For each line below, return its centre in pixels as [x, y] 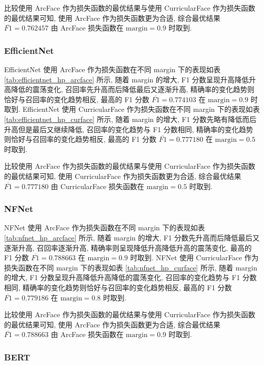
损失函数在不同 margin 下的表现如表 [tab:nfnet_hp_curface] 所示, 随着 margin [131, 267]
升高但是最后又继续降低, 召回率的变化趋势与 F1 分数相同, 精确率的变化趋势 [129, 129]
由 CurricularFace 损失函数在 [98, 186]
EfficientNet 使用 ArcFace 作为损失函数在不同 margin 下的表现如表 [112, 69]
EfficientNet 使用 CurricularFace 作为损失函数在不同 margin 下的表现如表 [141, 109]
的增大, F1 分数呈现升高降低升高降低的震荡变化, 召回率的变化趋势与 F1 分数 [130, 277]
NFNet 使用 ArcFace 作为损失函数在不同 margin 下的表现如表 [105, 227]
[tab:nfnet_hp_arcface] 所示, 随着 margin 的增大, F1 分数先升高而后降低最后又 [132, 237]
